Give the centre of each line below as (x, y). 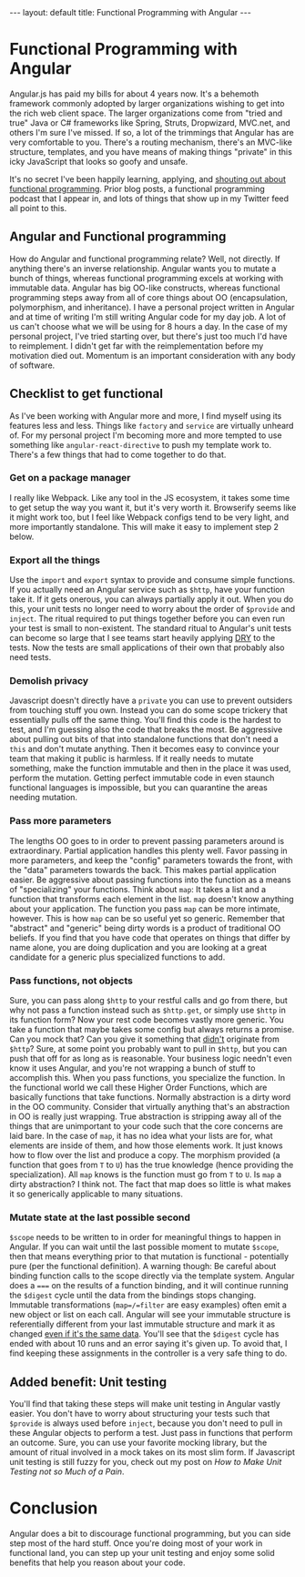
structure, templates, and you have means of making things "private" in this (151, 151)
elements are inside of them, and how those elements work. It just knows (147, 1145)
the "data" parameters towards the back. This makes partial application (143, 870)
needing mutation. (44, 798)
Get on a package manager (70, 478)
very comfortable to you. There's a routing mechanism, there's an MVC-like (151, 142)
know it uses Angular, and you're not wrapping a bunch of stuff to (132, 1068)
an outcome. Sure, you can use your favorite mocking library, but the (138, 1443)
